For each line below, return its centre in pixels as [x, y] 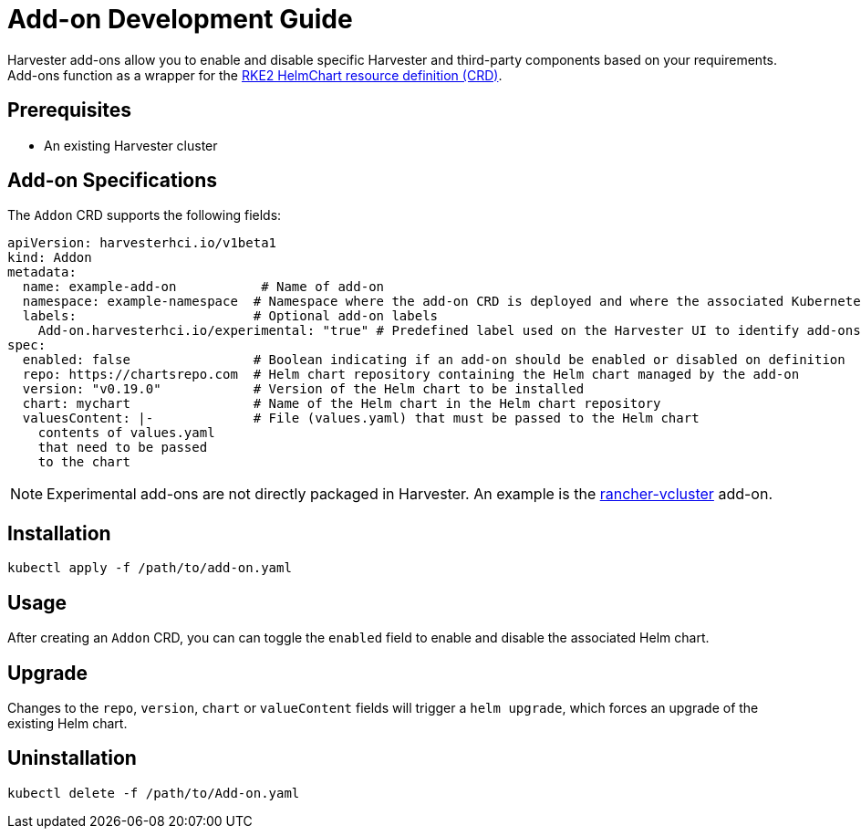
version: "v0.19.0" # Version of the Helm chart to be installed [303, 389]
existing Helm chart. [67, 723]
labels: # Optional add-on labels [230, 316]
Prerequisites [69, 110]
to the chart [84, 462]
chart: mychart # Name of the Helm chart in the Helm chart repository [342, 404]
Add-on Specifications [113, 181]
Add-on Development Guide [180, 19]
